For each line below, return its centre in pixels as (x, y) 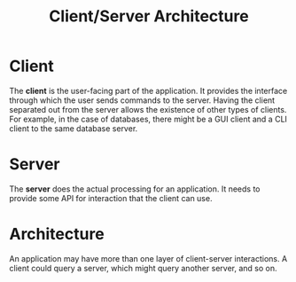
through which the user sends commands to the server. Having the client (142, 100)
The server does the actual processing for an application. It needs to (135, 189)
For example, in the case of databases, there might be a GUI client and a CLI (148, 119)
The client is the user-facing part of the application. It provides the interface (148, 90)
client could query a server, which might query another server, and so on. (143, 268)
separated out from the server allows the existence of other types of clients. (148, 109)
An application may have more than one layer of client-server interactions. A (148, 258)
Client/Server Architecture (149, 16)
